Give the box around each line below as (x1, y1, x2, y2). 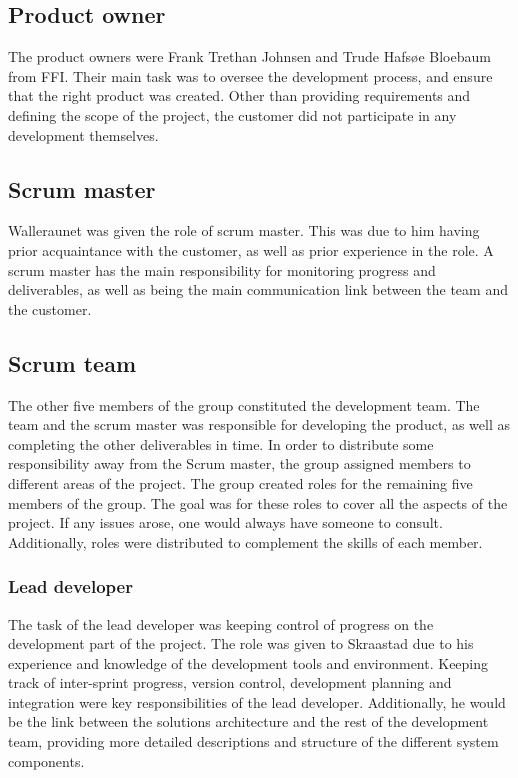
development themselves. (8, 124, 159, 145)
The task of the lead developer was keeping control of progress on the (8, 613, 434, 634)
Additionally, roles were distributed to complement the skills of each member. (8, 531, 483, 552)
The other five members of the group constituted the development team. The (8, 394, 480, 415)
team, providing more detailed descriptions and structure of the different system (8, 731, 499, 752)
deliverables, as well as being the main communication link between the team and (8, 279, 508, 300)
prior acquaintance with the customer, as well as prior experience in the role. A (8, 239, 494, 260)
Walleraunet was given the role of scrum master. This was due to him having (8, 220, 480, 241)
